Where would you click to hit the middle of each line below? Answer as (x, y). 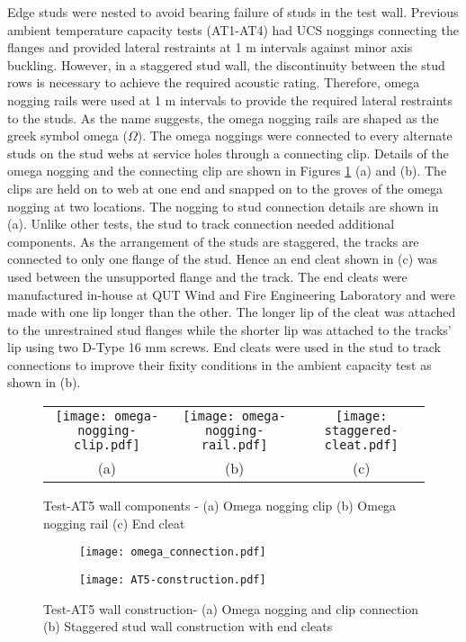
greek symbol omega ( (67, 136)
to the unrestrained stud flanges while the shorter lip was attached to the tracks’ (229, 329)
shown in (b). (44, 382)
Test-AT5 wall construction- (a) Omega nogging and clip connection (231, 608)
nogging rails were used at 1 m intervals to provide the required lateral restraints (230, 99)
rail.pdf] (234, 445)
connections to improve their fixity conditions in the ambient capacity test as (220, 364)
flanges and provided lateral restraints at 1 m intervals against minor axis (210, 47)
